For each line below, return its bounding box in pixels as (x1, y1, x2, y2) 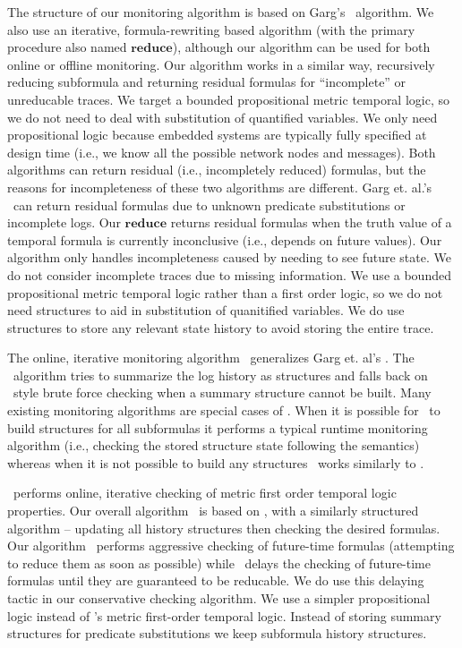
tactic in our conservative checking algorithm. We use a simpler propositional (7, 589, 431, 607)
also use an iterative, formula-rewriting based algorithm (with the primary (7, 20, 415, 38)
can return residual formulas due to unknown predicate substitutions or (13, 195, 406, 214)
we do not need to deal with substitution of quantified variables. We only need (7, 107, 438, 126)
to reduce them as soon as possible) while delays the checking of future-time (7, 553, 431, 572)
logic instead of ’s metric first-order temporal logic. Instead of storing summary (7, 606, 441, 625)
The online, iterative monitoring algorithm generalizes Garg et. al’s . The (7, 348, 415, 367)
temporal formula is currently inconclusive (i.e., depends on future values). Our (7, 230, 442, 249)
